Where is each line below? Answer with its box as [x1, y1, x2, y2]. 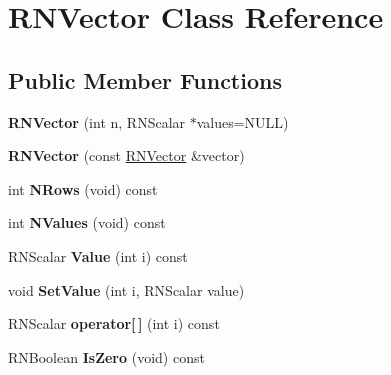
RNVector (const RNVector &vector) [8, 145, 245, 166]
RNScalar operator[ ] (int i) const [8, 313, 220, 334]
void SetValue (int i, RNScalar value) [8, 279, 245, 300]
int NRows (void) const [8, 178, 158, 199]
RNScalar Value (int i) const [8, 245, 188, 266]
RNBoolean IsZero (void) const [8, 346, 205, 367]
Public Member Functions [8, 64, 282, 95]
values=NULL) [196, 111, 289, 132]
